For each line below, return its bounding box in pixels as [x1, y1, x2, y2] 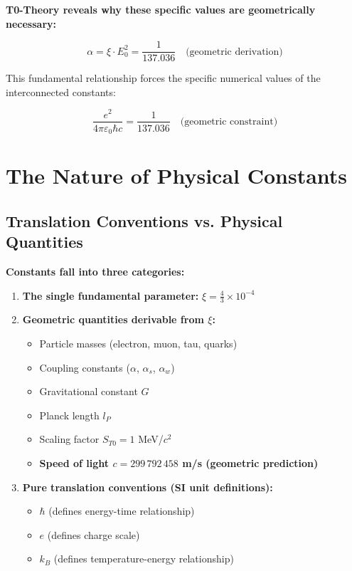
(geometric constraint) [180, 116, 278, 127]
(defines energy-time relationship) [48, 503, 195, 518]
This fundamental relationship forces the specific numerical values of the [6, 70, 321, 85]
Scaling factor [39, 431, 100, 446]
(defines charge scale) [47, 527, 140, 542]
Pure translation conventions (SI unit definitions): [22, 479, 273, 494]
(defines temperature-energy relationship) [53, 551, 234, 566]
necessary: [6, 16, 56, 31]
